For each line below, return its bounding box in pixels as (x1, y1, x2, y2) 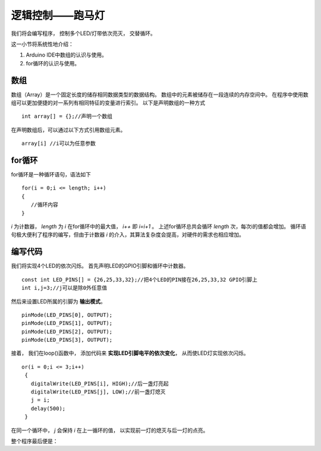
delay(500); (30, 405, 66, 412)
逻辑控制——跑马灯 (11, 9, 105, 22)
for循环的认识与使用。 (26, 59, 80, 67)
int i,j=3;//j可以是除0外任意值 (21, 285, 108, 291)
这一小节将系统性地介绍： (11, 40, 74, 48)
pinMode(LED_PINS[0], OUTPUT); (21, 311, 113, 318)
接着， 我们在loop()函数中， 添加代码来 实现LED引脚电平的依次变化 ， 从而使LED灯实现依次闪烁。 (11, 349, 249, 357)
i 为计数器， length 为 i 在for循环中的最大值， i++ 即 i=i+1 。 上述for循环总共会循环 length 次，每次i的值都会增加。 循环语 (11, 223, 306, 230)
